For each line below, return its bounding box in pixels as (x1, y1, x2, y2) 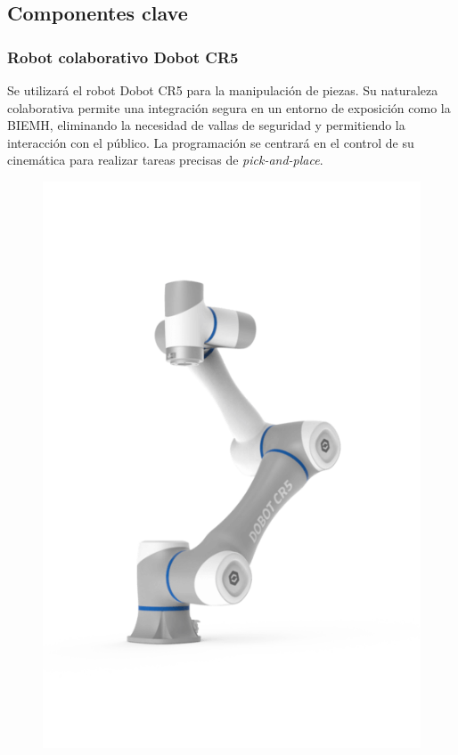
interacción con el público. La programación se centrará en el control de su (7, 133, 414, 151)
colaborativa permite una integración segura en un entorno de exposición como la (7, 98, 451, 117)
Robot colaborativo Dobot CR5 (7, 45, 239, 68)
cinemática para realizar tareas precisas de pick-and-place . (7, 150, 323, 169)
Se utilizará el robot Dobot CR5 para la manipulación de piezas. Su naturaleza (7, 81, 438, 99)
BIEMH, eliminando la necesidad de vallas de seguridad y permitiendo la (7, 116, 405, 134)
